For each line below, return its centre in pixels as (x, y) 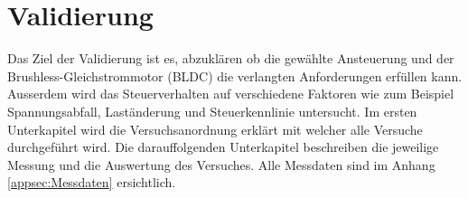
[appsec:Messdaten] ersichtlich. (92, 182)
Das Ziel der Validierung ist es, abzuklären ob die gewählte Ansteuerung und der (231, 58)
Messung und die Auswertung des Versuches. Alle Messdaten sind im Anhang (221, 164)
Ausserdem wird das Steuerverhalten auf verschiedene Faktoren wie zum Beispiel (231, 94)
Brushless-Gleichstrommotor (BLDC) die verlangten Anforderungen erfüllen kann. (235, 75)
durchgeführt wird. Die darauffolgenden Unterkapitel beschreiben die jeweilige (223, 147)
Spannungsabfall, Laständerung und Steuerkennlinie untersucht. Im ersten (212, 111)
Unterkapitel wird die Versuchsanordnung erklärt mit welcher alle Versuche (215, 129)
